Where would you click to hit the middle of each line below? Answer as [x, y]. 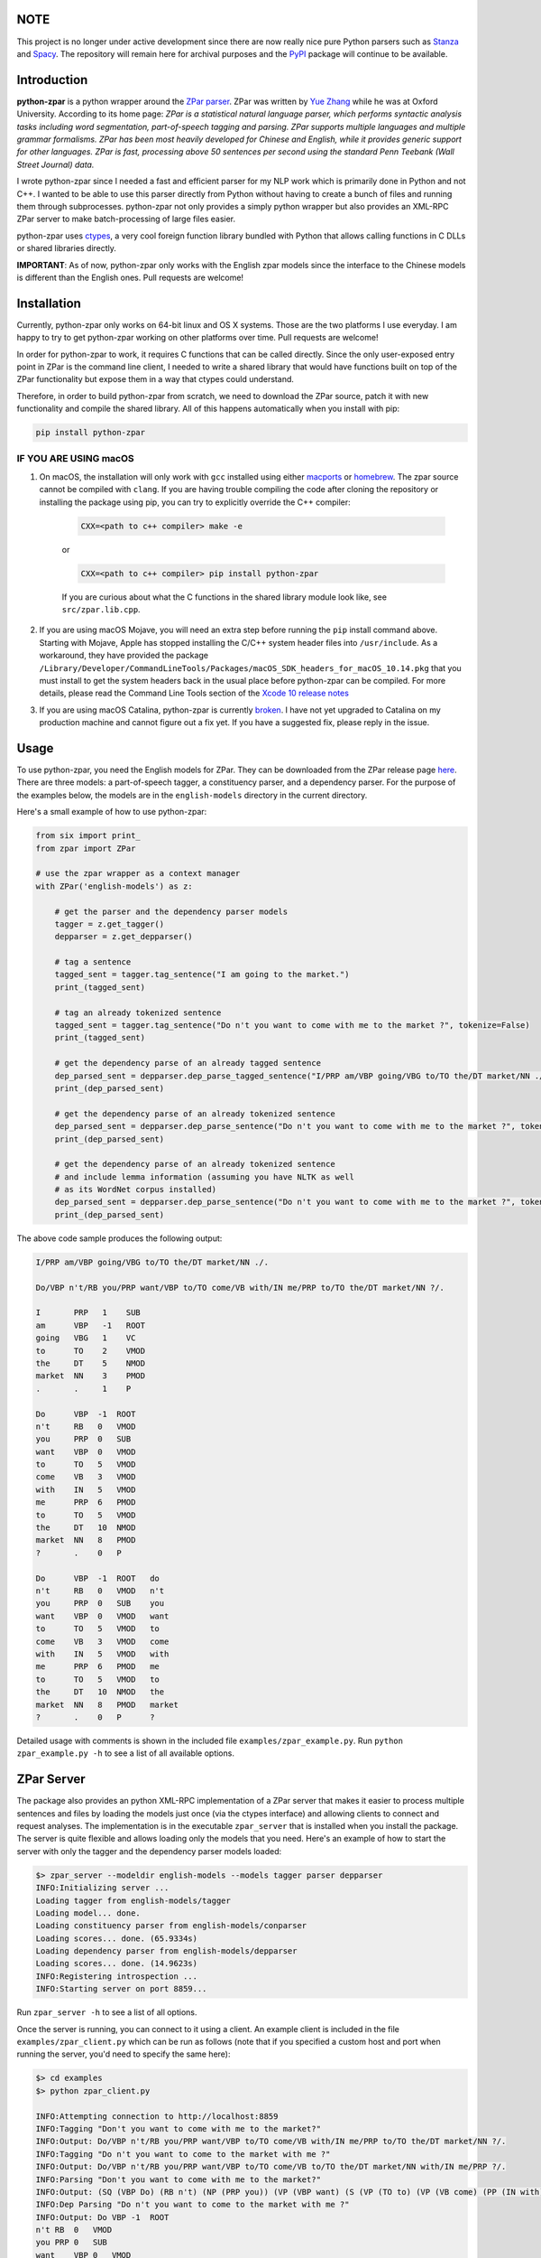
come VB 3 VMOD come [102, 1641]
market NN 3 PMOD [91, 1376]
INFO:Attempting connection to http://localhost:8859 [157, 2116]
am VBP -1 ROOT [91, 1325]
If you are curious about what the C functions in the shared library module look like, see [225, 597]
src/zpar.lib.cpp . [101, 609]
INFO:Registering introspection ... [117, 1976]
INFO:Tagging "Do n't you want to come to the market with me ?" [183, 2154]
